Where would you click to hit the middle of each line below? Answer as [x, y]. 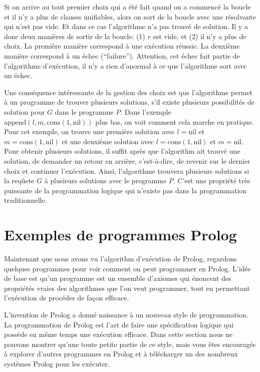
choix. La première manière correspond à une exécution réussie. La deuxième [122, 46]
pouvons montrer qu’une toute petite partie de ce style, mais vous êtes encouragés [130, 344]
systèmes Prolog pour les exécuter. [57, 363]
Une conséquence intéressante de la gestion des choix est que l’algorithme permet [128, 92]
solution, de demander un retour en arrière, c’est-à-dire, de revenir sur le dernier [127, 160]
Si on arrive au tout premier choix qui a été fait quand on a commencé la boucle [127, 7]
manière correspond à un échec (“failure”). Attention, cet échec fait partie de [122, 55]
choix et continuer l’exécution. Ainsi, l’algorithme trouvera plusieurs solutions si [127, 170]
